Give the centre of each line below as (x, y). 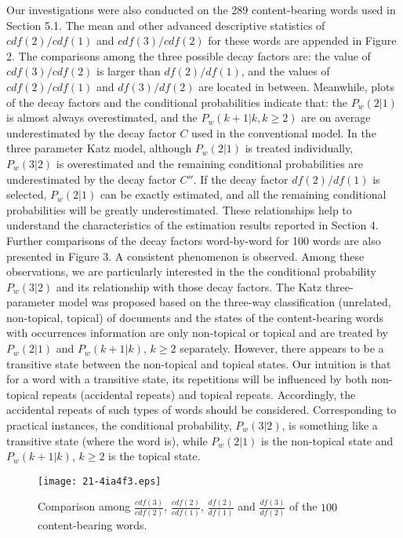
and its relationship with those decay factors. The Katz (189, 286)
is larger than (129, 71)
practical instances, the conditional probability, (119, 425)
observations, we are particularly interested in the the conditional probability (191, 271)
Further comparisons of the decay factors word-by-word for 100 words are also (194, 240)
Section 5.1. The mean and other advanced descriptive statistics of (166, 25)
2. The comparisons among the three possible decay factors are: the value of (189, 55)
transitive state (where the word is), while (107, 440)
